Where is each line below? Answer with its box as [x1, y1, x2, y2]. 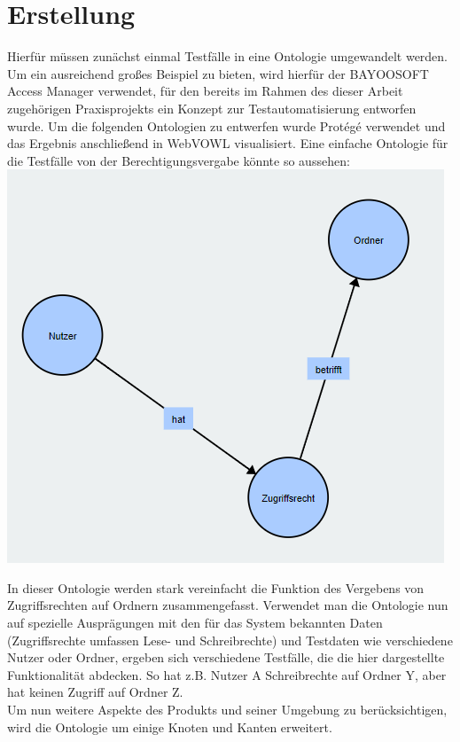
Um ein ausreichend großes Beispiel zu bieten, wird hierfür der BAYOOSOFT [7, 64, 429, 82]
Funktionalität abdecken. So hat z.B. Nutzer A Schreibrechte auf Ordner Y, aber [7, 665, 447, 683]
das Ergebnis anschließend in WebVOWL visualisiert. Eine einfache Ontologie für [7, 134, 448, 152]
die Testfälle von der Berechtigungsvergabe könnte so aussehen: [7, 151, 350, 169]
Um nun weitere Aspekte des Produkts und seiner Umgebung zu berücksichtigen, [7, 700, 448, 719]
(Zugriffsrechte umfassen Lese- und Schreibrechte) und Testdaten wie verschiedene [7, 630, 453, 649]
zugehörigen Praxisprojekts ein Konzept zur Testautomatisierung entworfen [7, 98, 417, 117]
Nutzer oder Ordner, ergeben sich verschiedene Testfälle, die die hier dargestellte [7, 648, 445, 667]
